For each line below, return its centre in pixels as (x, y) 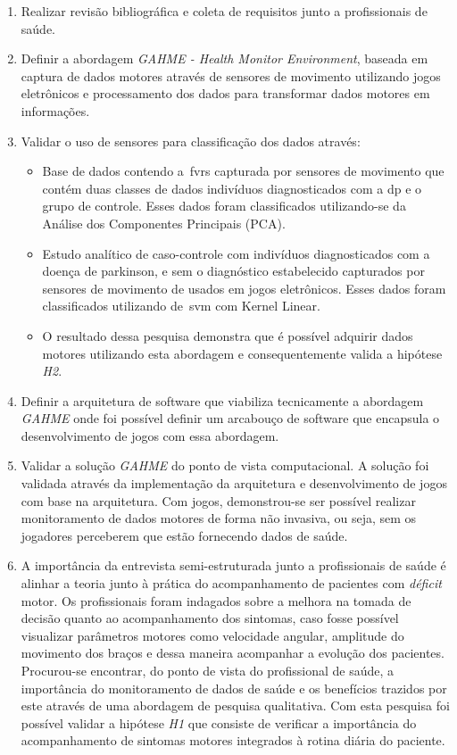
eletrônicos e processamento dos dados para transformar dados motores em (225, 93)
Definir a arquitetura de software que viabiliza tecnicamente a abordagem (222, 400)
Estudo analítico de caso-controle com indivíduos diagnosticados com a (236, 253)
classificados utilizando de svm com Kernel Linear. (181, 306)
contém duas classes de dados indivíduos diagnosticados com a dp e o (232, 188)
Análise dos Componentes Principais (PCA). (164, 223)
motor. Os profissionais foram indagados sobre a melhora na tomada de (216, 600)
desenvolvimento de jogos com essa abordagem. (150, 435)
